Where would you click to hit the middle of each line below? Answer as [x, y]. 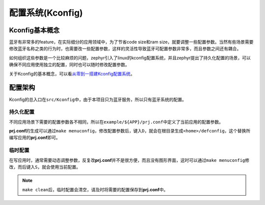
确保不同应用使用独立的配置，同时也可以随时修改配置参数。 [69, 65]
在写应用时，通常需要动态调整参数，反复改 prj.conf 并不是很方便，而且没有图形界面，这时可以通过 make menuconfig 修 [129, 160]
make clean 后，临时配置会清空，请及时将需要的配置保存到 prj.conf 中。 [95, 189]
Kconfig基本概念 [34, 30]
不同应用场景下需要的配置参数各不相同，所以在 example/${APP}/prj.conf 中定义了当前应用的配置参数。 [116, 122]
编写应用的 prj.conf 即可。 [35, 138]
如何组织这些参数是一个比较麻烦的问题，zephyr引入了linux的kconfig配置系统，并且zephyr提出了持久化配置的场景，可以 [130, 58]
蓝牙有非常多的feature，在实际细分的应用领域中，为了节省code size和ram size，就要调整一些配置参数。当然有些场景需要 [131, 42]
